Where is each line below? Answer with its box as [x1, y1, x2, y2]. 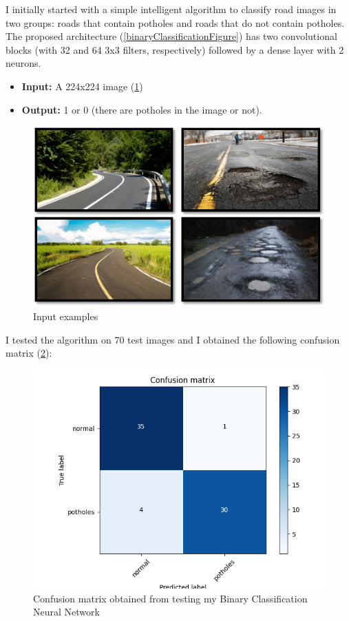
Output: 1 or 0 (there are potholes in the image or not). [21, 102, 262, 116]
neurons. [6, 56, 41, 70]
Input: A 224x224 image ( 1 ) [21, 78, 143, 93]
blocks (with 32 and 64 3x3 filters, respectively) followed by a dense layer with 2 [6, 42, 344, 56]
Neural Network [33, 604, 100, 619]
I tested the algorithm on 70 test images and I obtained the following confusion [6, 332, 340, 346]
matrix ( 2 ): [6, 346, 52, 360]
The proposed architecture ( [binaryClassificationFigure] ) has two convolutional [6, 29, 337, 43]
